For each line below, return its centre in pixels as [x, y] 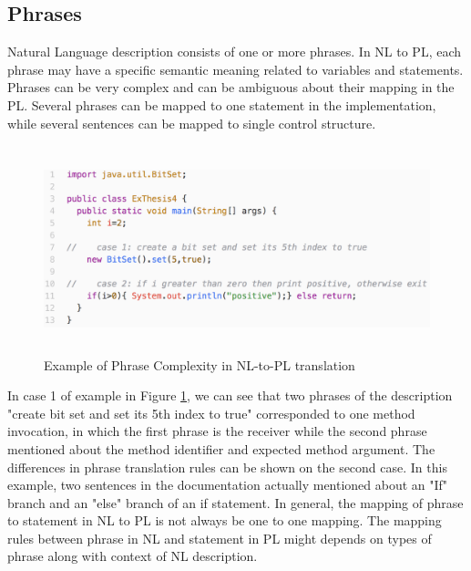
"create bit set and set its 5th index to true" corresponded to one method [211, 413]
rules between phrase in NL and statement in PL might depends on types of [220, 538]
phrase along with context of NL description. [133, 556]
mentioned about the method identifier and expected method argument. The [221, 448]
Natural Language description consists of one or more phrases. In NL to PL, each [235, 52]
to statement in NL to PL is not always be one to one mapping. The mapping [225, 520]
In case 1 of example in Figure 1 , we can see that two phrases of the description [230, 395]
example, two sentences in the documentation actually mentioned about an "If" [228, 485]
